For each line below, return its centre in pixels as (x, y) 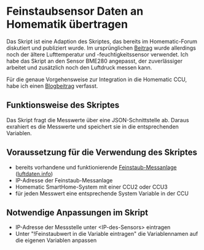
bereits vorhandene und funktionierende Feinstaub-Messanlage (96, 167)
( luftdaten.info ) (34, 174)
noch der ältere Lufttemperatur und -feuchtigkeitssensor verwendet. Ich (97, 54)
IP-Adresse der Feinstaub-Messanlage (64, 180)
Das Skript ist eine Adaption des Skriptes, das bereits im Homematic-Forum (102, 41)
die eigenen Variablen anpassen (56, 240)
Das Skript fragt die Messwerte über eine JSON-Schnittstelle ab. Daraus (98, 120)
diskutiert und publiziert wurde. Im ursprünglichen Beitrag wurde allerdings (101, 48)
